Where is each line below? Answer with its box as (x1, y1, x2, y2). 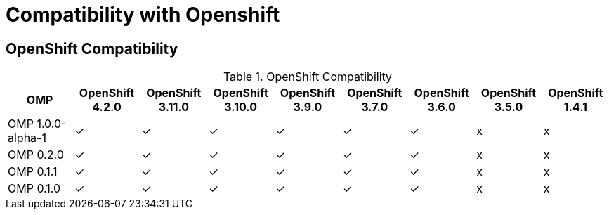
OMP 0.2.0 (8, 148, 64, 162)
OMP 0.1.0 (8, 181, 61, 196)
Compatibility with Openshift (6, 3, 280, 27)
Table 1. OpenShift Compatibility (223, 70, 393, 84)
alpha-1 (8, 131, 46, 145)
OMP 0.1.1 (8, 164, 58, 179)
